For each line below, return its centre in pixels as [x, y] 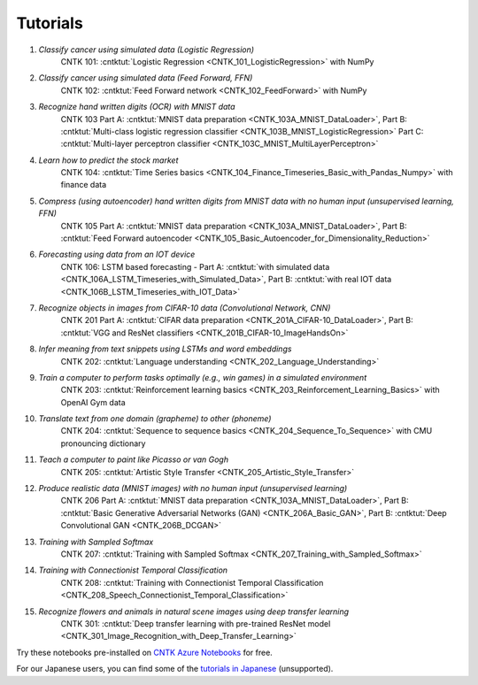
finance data [84, 185]
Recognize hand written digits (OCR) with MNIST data [137, 107]
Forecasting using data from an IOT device [117, 254]
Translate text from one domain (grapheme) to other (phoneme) [155, 419]
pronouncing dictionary [103, 443]
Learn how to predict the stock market [108, 160]
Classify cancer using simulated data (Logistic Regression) [146, 50]
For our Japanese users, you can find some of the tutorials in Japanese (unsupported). [175, 669]
